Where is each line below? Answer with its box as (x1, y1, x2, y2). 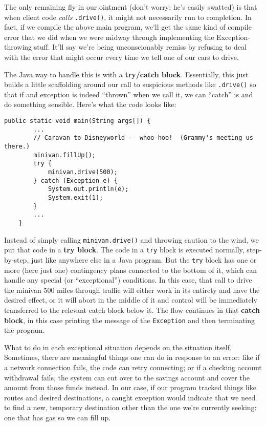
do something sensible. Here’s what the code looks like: (4, 99, 176, 110)
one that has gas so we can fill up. (4, 412, 111, 422)
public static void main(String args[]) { (4, 117, 151, 125)
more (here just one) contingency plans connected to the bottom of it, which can (4, 264, 257, 275)
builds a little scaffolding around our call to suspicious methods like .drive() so (4, 79, 256, 90)
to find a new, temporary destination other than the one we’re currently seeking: (4, 402, 257, 413)
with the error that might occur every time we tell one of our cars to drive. (4, 52, 239, 62)
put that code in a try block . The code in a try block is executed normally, (4, 244, 245, 255)
